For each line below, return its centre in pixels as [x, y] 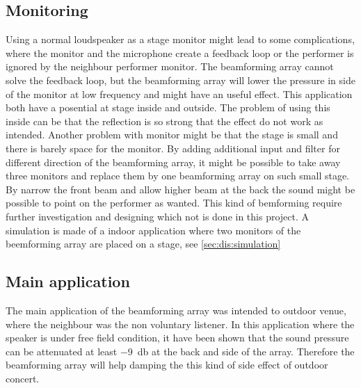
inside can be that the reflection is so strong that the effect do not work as [165, 121]
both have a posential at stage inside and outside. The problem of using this [168, 107]
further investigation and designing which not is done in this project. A [158, 216]
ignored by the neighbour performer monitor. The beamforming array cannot [170, 66]
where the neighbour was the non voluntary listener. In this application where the [180, 324]
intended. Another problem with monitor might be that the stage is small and [172, 135]
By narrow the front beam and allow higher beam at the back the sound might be [180, 189]
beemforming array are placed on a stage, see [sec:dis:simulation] [143, 244]
